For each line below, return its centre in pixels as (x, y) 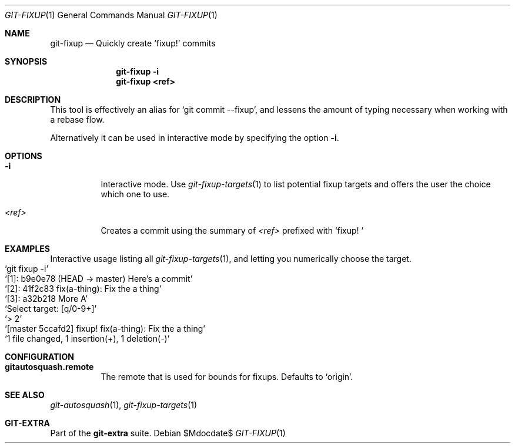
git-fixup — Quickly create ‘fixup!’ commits (133, 43)
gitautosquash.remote (49, 367)
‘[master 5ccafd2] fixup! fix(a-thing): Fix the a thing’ (105, 329)
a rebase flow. (77, 119)
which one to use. (135, 194)
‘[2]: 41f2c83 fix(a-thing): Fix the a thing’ (83, 289)
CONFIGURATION (39, 357)
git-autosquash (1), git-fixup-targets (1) (124, 405)
